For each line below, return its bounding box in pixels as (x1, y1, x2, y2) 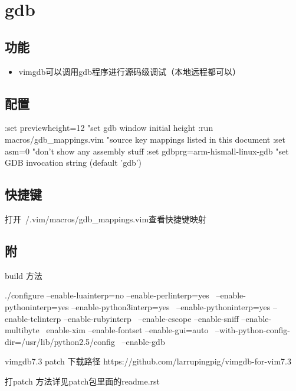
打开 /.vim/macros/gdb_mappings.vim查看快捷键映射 (5, 212, 207, 225)
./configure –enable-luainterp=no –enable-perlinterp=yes (5, 289, 209, 301)
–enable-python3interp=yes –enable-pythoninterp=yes (71, 300, 271, 313)
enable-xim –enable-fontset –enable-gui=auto (46, 324, 209, 336)
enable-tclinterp (5, 312, 61, 324)
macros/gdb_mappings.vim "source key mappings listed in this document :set (5, 133, 286, 145)
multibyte (5, 324, 40, 336)
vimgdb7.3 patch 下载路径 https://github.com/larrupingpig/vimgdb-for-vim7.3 (5, 355, 292, 367)
